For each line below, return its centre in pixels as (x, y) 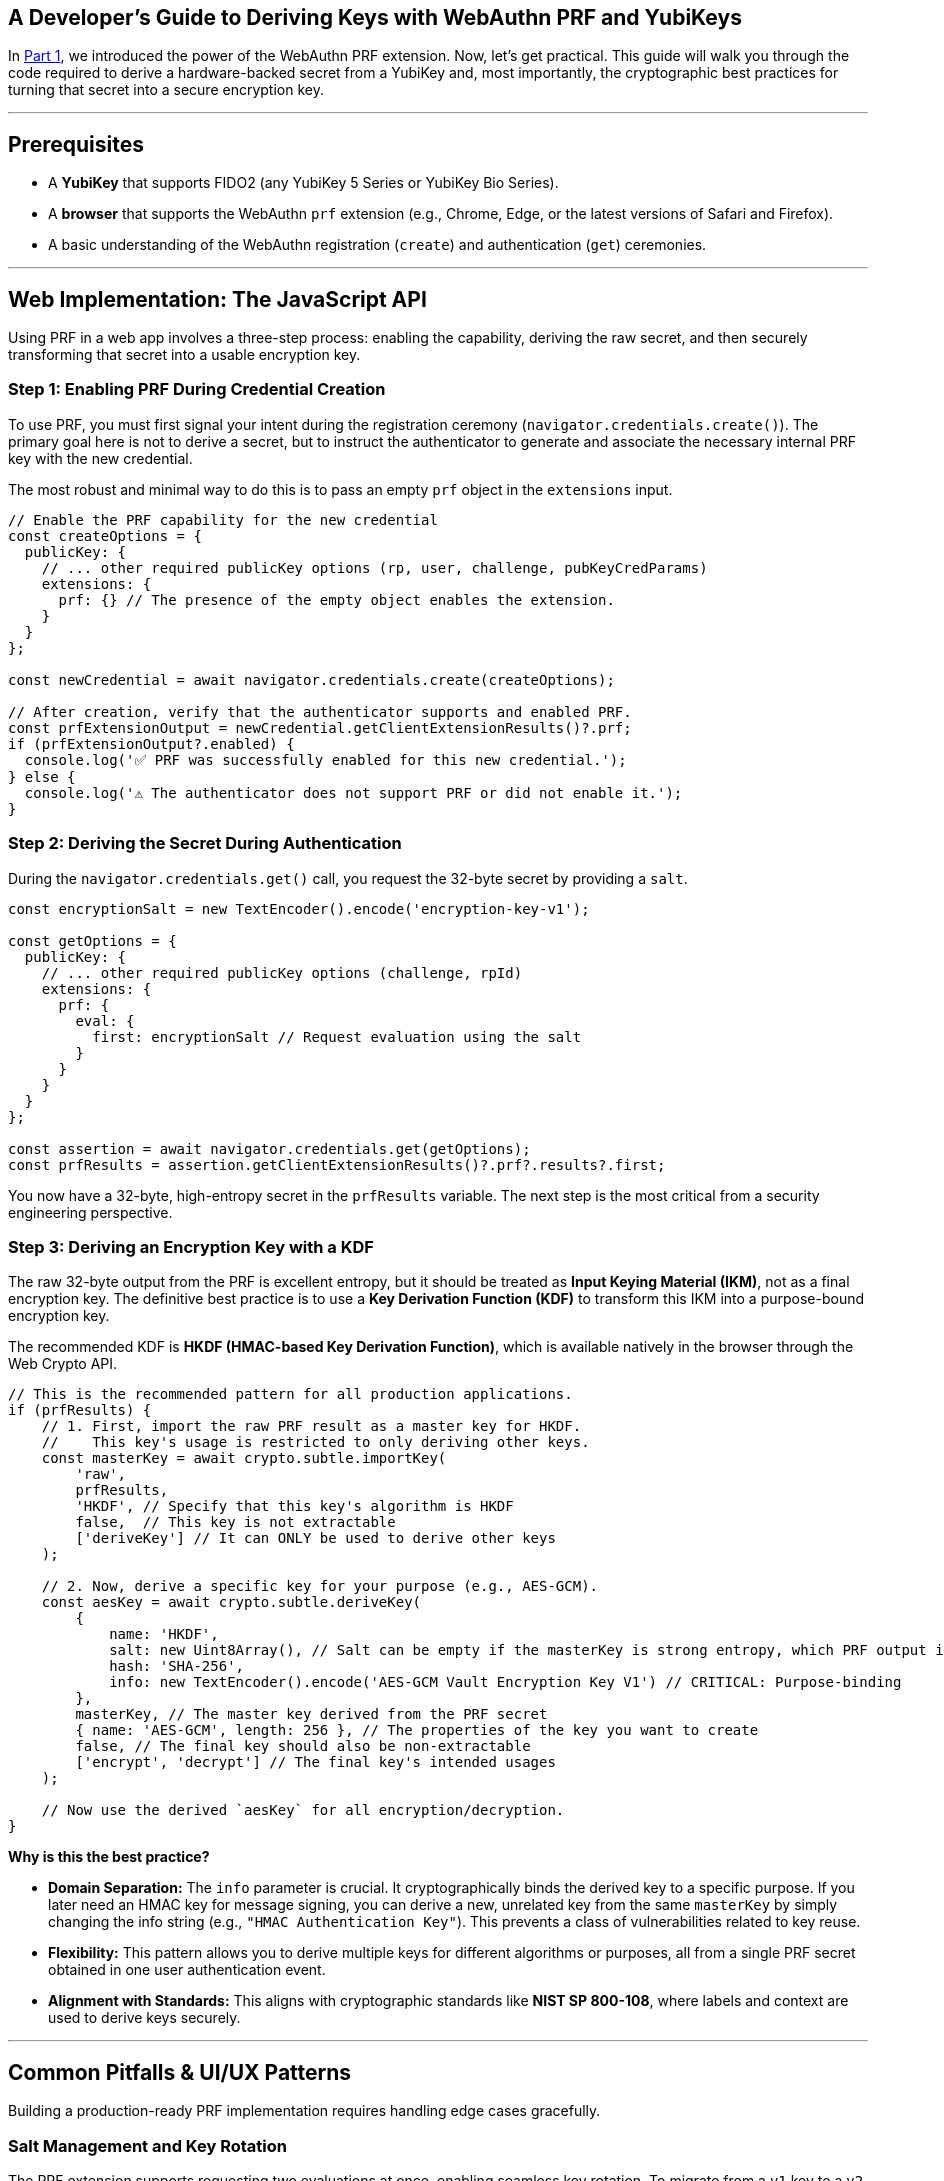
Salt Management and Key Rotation (147, 2145)
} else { (42, 776)
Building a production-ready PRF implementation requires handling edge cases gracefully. (304, 2111)
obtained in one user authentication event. (187, 1970)
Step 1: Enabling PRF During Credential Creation (197, 389)
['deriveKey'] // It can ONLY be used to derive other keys (315, 1538)
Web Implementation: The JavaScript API (217, 299)
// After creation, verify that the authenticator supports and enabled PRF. (320, 711)
